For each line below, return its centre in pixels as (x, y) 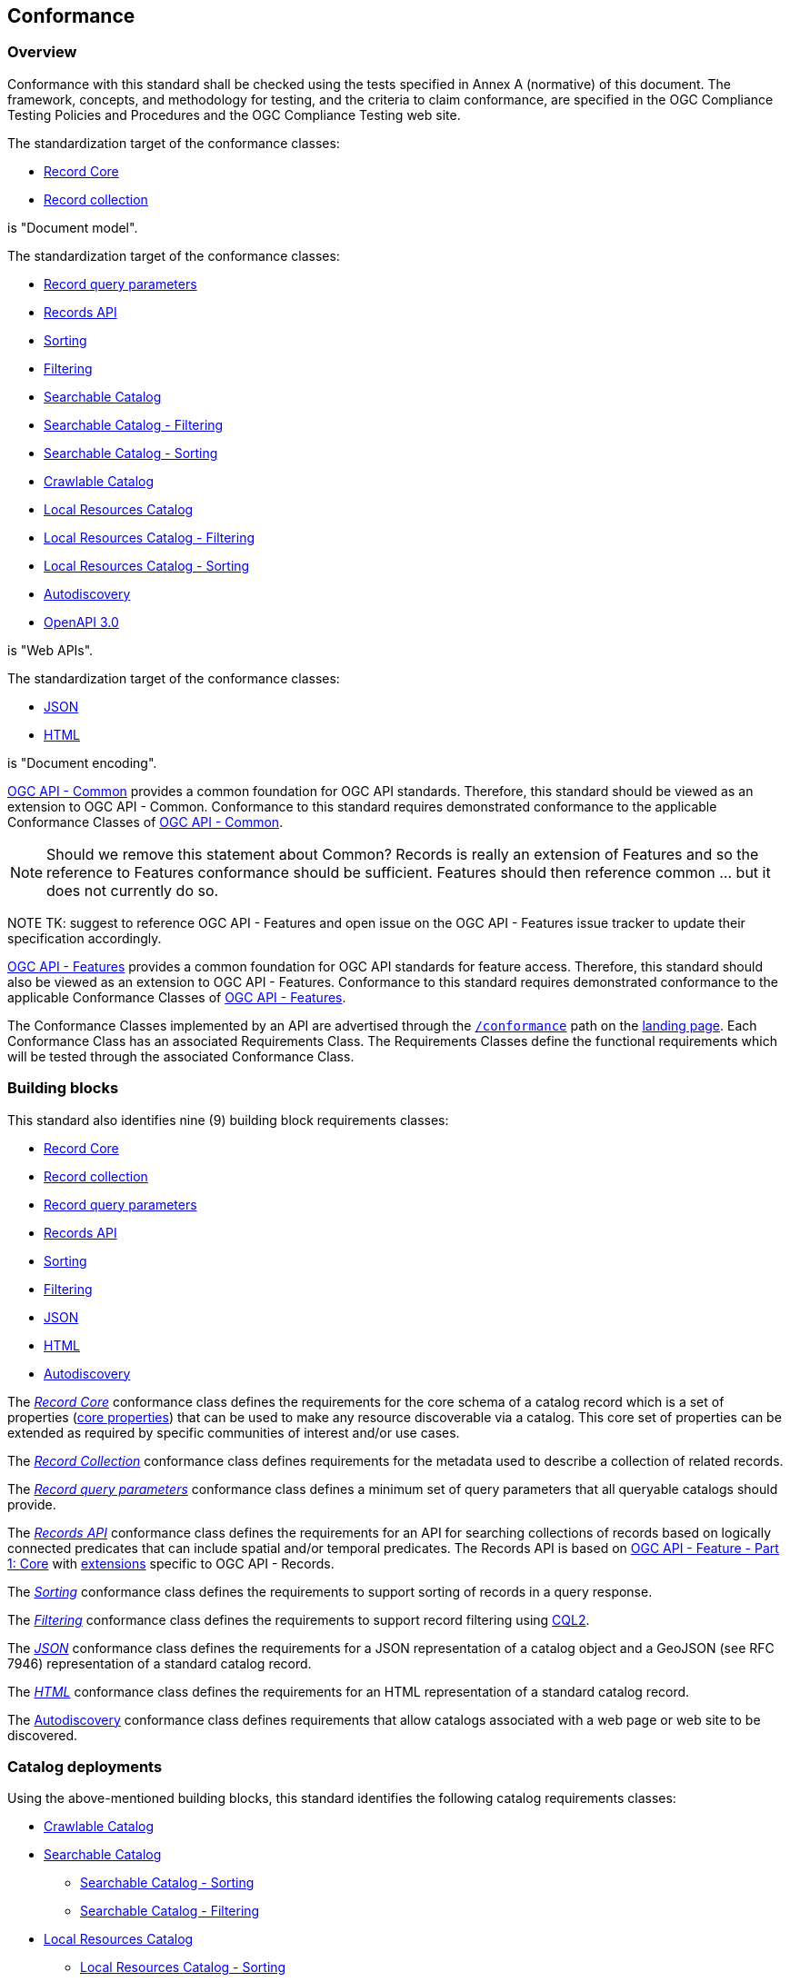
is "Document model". (73, 227)
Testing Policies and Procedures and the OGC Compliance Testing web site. (234, 115)
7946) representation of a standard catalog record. (160, 1663)
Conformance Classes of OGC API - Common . (145, 822)
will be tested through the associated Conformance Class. (181, 1056)
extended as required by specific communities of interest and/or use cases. (234, 1432)
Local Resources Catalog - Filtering (149, 537)
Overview (42, 52)
